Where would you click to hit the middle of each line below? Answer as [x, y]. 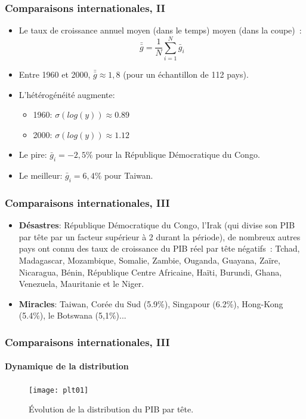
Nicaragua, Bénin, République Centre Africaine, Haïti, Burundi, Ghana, [150, 272]
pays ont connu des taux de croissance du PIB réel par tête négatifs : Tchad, [159, 248]
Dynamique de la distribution [67, 366]
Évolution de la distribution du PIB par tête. [111, 409]
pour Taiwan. [129, 175]
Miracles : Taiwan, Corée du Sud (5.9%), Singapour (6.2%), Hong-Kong [151, 303]
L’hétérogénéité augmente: [67, 94]
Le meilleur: [41, 175]
